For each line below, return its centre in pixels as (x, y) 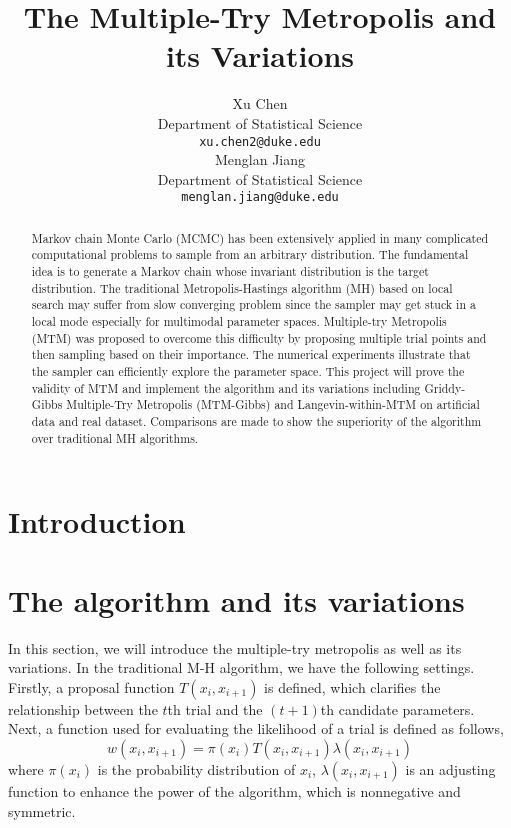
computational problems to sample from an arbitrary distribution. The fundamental (250, 254)
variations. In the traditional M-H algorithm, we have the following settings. (241, 667)
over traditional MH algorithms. (115, 437)
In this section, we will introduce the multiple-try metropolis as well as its (235, 647)
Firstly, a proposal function (91, 686)
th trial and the (215, 708)
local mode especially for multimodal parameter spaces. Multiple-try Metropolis (239, 321)
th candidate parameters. (397, 708)
